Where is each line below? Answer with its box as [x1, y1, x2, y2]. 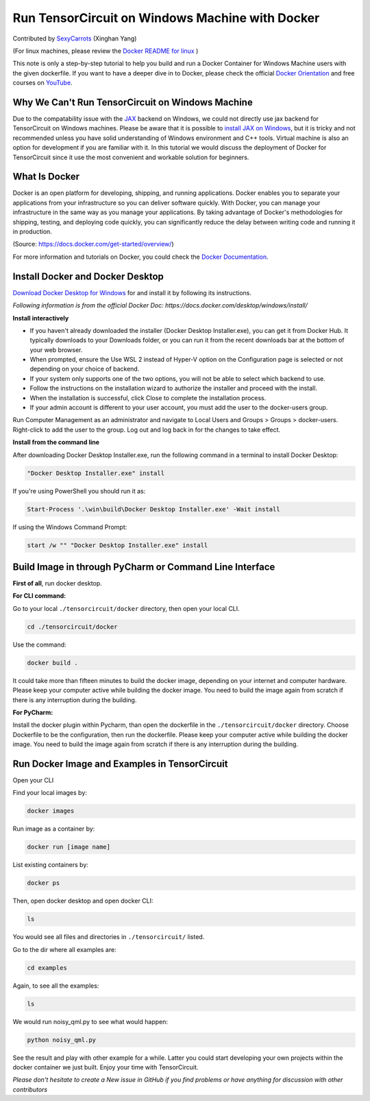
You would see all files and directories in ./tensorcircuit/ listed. [12, 933, 205, 941]
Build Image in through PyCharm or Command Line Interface [12, 561, 275, 572]
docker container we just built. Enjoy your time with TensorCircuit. [12, 1063, 199, 1071]
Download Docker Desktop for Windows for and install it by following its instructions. [12, 288, 251, 297]
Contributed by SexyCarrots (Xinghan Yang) [12, 34, 137, 43]
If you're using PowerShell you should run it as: [12, 487, 146, 495]
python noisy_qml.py [27, 1036, 96, 1043]
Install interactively [12, 314, 69, 322]
